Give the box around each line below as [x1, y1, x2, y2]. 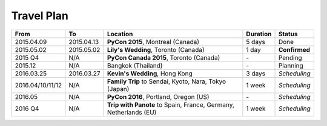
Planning [278, 61, 304, 69]
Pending [278, 53, 302, 61]
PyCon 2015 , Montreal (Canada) [107, 37, 200, 46]
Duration [246, 30, 272, 38]
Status [278, 30, 298, 38]
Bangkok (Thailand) [107, 61, 163, 69]
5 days [246, 37, 266, 46]
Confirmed [278, 45, 311, 54]
